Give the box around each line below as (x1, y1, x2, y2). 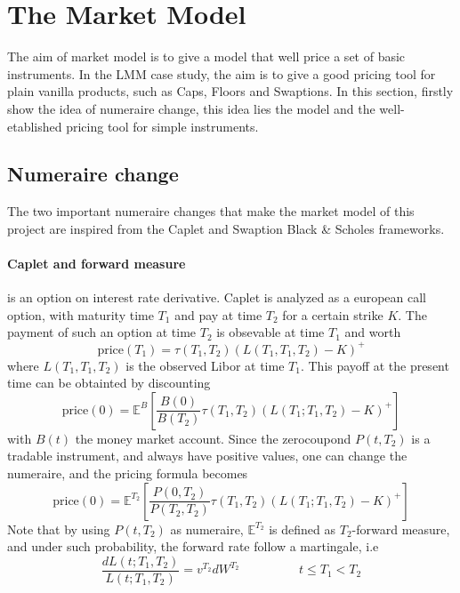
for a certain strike (282, 305, 383, 324)
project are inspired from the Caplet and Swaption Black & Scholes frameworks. (7, 219, 445, 237)
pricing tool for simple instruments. (66, 116, 259, 135)
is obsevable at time (216, 323, 325, 341)
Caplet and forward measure (7, 254, 186, 273)
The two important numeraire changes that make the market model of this (7, 202, 415, 220)
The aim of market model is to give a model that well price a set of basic (7, 47, 406, 66)
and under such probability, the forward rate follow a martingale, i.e (7, 537, 379, 556)
